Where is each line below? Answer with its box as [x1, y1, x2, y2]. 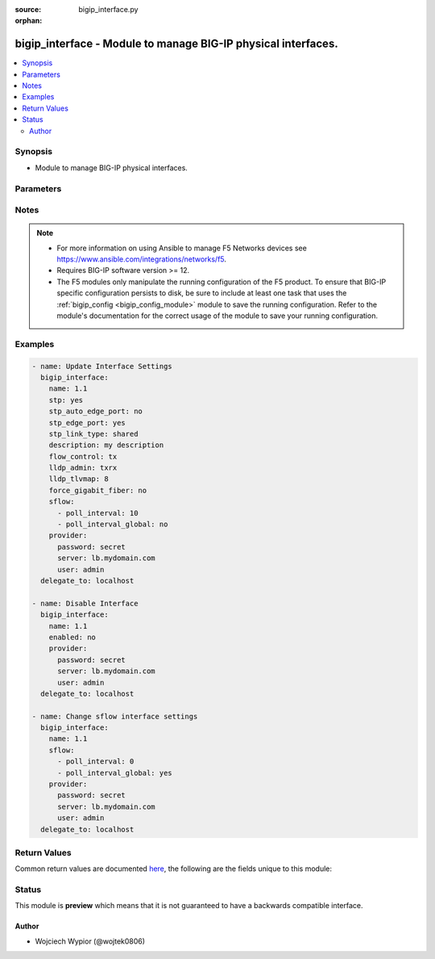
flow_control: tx [48, 452, 118, 461]
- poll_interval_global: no [57, 520, 168, 529]
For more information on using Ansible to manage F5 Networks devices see [56, 243, 308, 253]
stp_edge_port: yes [48, 418, 126, 427]
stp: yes [48, 396, 84, 404]
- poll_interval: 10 [57, 509, 139, 517]
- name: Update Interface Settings [31, 362, 172, 371]
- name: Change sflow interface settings [31, 711, 198, 721]
